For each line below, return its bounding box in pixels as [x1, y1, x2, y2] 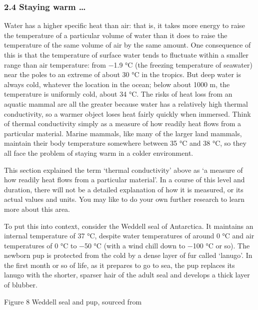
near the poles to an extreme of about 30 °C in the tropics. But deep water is [4, 69, 241, 80]
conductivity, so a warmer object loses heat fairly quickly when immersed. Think [4, 108, 251, 119]
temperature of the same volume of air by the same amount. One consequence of [4, 40, 251, 50]
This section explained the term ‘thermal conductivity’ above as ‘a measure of [4, 164, 243, 175]
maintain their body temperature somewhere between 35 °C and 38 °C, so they [4, 138, 246, 148]
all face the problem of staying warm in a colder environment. [4, 147, 193, 158]
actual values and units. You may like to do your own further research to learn [4, 194, 245, 204]
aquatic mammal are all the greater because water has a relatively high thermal [4, 98, 248, 109]
